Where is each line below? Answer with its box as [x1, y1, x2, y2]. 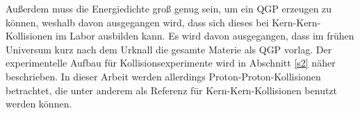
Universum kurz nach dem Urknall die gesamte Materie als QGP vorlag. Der [6, 42, 332, 56]
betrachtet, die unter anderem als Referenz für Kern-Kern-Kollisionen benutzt [6, 82, 338, 97]
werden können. [6, 96, 72, 111]
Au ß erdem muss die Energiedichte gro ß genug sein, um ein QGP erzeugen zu [6, 1, 332, 15]
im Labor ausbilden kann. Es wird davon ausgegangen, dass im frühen [56, 28, 354, 43]
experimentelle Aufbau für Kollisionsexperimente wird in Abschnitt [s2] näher [6, 55, 336, 70]
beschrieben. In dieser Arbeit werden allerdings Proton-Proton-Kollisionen [6, 69, 321, 83]
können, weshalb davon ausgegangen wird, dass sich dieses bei [6, 15, 269, 29]
